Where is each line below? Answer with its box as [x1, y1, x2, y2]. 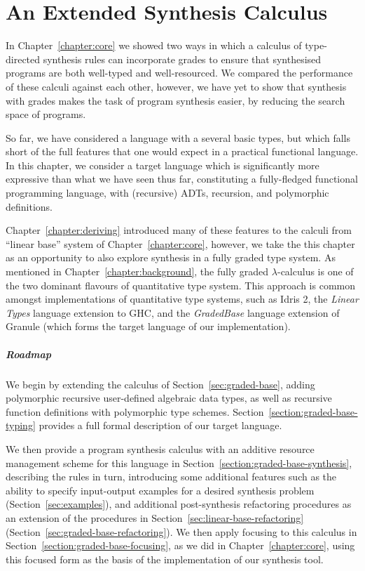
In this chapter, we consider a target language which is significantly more [6, 157, 319, 172]
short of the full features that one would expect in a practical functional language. [6, 144, 359, 159]
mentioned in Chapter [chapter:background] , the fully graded [6, 264, 269, 279]
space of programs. [6, 107, 86, 122]
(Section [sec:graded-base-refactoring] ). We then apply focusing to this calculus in [6, 524, 357, 539]
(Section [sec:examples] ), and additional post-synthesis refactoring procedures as [6, 497, 352, 511]
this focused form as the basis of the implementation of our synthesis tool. [6, 551, 324, 566]
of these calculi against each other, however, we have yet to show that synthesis [6, 79, 347, 93]
